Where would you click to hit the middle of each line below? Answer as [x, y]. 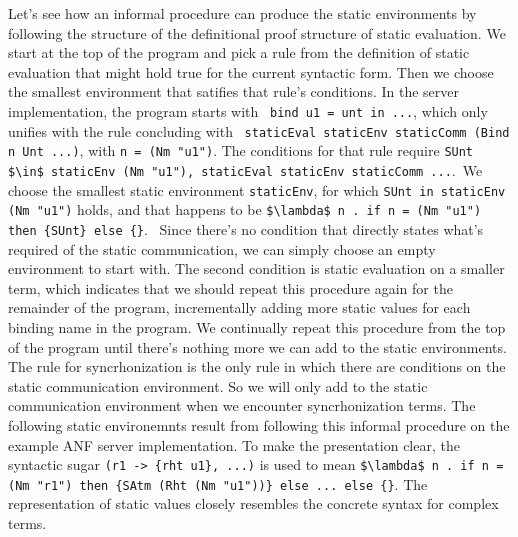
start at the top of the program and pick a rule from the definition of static [239, 52]
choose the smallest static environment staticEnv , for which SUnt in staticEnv [257, 189]
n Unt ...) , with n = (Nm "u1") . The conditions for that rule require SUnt [241, 150]
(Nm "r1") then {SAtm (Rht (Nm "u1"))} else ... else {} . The [218, 483]
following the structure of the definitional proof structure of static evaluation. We [257, 32]
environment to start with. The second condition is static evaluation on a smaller [256, 268]
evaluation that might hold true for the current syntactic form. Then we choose [251, 71]
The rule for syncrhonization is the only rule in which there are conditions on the [257, 366]
